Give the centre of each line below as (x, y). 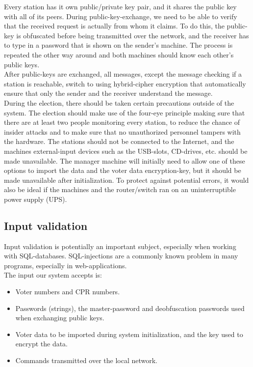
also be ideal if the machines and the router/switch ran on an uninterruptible (120, 189)
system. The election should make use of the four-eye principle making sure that (125, 112)
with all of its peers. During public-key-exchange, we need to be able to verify (121, 16)
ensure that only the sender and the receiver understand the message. (108, 93)
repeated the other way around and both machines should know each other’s (119, 54)
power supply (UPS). (36, 199)
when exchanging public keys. (60, 318)
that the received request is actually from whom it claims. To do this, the (114, 26)
